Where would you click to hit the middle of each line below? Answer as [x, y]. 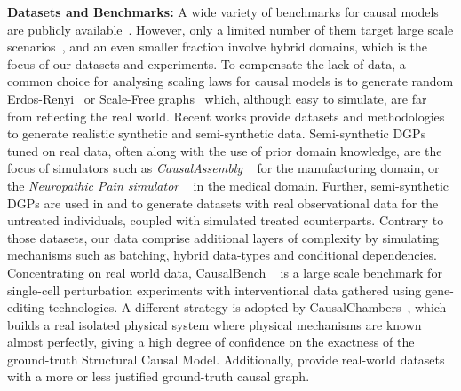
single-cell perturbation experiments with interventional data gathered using [215, 289]
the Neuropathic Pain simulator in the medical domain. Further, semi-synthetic [228, 185]
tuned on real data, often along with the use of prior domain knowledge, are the [225, 150]
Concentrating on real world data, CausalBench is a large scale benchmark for [225, 272]
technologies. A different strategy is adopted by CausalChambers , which [247, 307]
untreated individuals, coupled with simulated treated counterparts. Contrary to [226, 220]
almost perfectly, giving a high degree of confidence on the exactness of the [211, 342]
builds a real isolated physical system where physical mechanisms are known [215, 324]
